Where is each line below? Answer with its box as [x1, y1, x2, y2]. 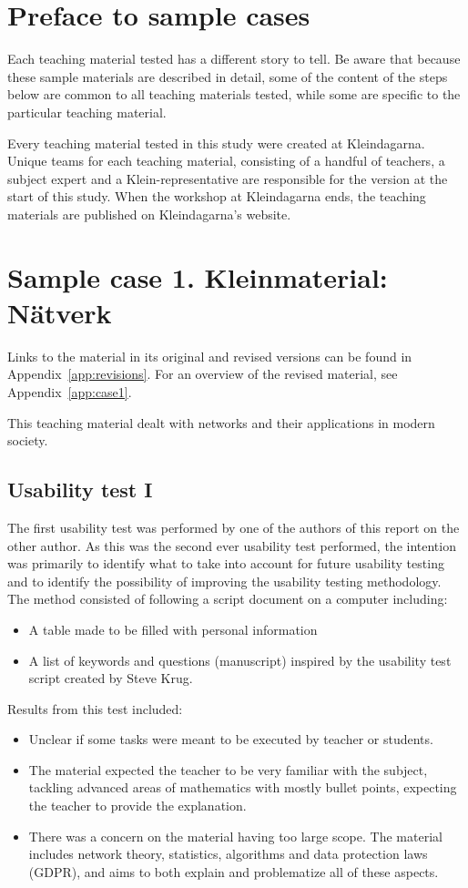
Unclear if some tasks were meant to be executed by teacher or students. [28, 730, 433, 749]
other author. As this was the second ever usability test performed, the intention [7, 536, 456, 555]
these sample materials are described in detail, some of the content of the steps [7, 66, 448, 86]
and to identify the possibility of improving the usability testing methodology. [7, 571, 442, 590]
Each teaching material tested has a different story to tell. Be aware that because [7, 49, 461, 68]
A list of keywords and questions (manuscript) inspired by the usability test [28, 650, 452, 669]
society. [7, 431, 48, 450]
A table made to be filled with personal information [28, 619, 318, 638]
